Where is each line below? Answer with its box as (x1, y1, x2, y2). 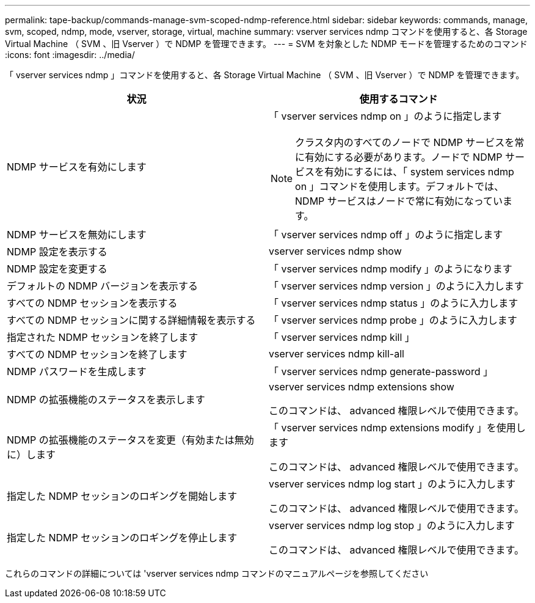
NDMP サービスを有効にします (7, 161, 147, 173)
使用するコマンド (359, 93, 438, 105)
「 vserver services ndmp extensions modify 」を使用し (269, 422, 526, 434)
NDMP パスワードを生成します (7, 365, 147, 378)
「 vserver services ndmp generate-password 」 (269, 365, 493, 378)
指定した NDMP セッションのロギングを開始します (7, 490, 238, 502)
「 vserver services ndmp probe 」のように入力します (269, 314, 517, 326)
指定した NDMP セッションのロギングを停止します (7, 532, 238, 544)
